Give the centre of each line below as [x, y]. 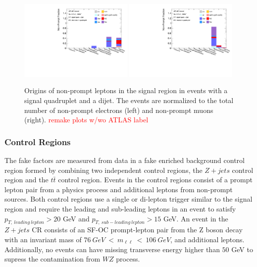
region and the [26, 180]
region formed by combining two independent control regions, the [103, 170]
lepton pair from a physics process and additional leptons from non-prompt [119, 189]
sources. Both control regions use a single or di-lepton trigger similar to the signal [128, 199]
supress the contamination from [52, 259]
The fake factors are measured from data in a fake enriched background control [125, 160]
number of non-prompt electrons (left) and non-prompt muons [119, 110]
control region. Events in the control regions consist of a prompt [155, 180]
